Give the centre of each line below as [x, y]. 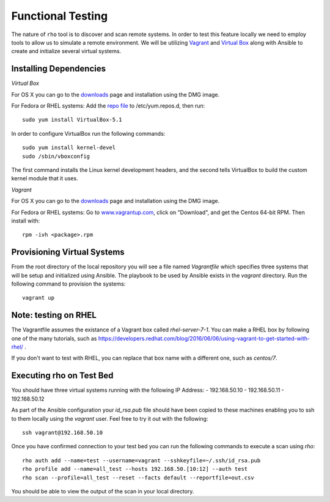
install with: [26, 221]
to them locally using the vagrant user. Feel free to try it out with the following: [110, 418]
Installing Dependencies [59, 69]
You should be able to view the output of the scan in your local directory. [103, 491]
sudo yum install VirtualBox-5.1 [72, 120]
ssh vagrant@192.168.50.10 [63, 432]
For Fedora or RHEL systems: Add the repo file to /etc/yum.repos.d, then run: [108, 106]
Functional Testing [60, 16]
